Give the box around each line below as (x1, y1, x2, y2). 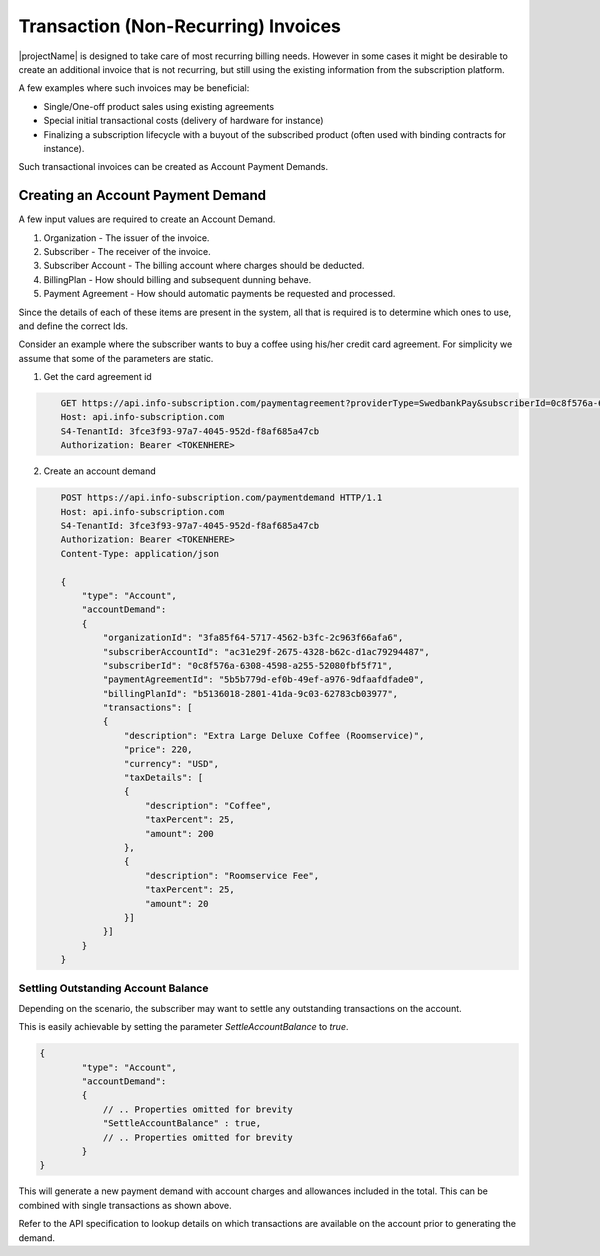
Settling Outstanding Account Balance (18, 981, 209, 995)
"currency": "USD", (123, 758, 220, 769)
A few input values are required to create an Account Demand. (18, 213, 276, 225)
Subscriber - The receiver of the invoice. (43, 245, 211, 257)
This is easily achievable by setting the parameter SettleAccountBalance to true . (18, 1021, 349, 1033)
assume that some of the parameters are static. (18, 352, 214, 364)
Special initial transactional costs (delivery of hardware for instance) (43, 115, 324, 127)
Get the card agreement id (43, 371, 152, 383)
